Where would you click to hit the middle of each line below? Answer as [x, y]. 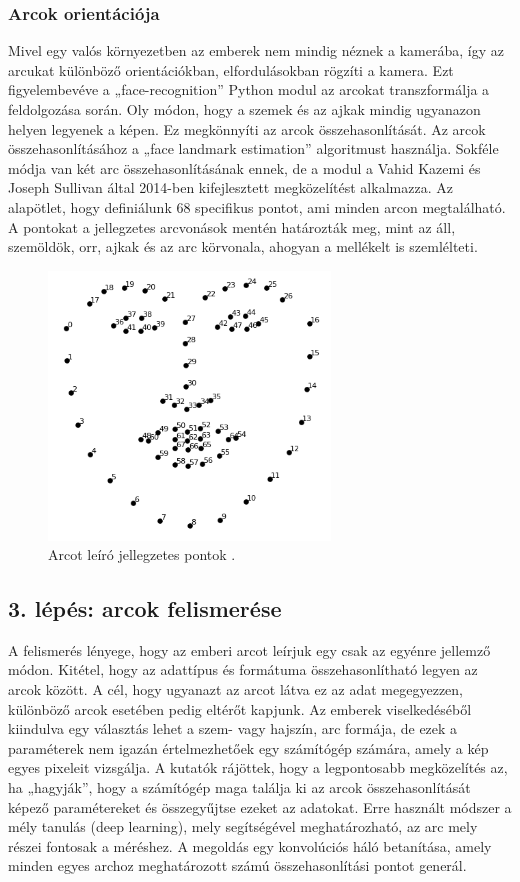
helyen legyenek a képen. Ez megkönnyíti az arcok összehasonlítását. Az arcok [247, 128]
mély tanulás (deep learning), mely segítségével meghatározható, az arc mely [243, 826]
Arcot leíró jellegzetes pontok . [142, 554]
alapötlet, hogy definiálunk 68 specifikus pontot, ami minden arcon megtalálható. [257, 206]
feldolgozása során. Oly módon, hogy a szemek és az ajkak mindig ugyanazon [244, 109]
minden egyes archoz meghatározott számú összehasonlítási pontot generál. [237, 865]
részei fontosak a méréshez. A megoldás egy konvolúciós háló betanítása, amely [250, 845]
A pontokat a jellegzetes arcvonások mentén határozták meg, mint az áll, [232, 226]
